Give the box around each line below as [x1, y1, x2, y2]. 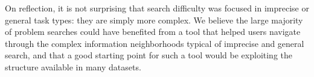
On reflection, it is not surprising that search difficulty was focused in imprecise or [5, 2, 309, 14]
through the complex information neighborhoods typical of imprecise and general [5, 37, 304, 49]
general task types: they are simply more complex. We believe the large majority [5, 13, 303, 26]
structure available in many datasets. [5, 60, 141, 73]
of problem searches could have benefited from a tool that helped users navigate [5, 25, 301, 38]
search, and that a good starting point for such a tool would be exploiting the [5, 49, 292, 61]
